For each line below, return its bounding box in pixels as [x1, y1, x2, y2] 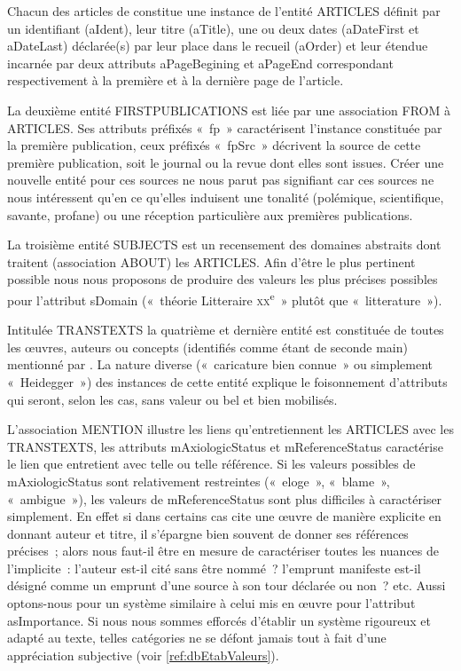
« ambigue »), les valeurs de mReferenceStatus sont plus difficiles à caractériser [7, 489, 442, 508]
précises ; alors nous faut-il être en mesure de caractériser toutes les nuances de [7, 541, 439, 560]
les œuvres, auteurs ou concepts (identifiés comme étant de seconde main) [7, 337, 408, 356]
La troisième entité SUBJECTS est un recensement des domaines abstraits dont [7, 235, 441, 254]
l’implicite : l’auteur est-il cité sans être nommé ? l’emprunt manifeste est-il [7, 558, 421, 577]
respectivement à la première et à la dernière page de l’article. [7, 71, 344, 90]
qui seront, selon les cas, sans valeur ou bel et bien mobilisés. [7, 390, 338, 408]
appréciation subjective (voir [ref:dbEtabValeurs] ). [7, 645, 279, 664]
